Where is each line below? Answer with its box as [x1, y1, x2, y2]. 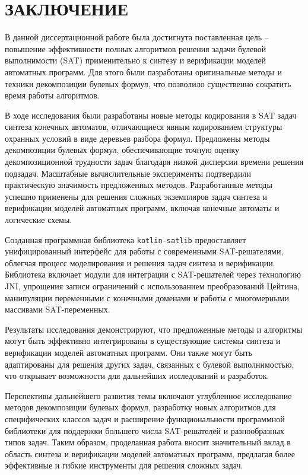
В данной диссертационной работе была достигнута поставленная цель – [5, 31, 269, 43]
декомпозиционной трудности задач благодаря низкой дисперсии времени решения [5, 155, 304, 168]
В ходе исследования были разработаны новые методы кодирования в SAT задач [5, 109, 297, 121]
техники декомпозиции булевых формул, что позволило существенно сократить [5, 77, 291, 90]
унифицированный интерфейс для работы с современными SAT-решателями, [5, 245, 284, 257]
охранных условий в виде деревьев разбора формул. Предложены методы [5, 132, 270, 144]
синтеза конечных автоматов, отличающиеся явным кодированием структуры [5, 120, 282, 133]
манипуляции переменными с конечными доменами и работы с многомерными [5, 291, 289, 304]
